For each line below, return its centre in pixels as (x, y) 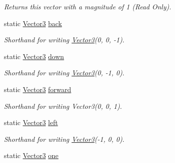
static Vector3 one (31, 155)
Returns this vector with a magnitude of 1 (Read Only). (88, 6)
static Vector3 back (33, 23)
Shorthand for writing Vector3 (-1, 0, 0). (64, 139)
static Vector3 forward (38, 89)
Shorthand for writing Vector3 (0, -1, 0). (64, 73)
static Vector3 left (31, 122)
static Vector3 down (34, 56)
